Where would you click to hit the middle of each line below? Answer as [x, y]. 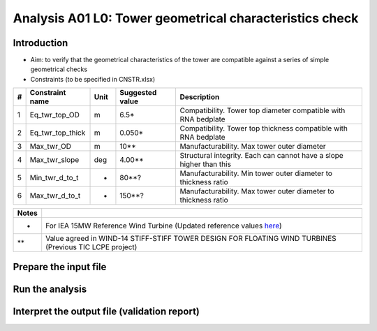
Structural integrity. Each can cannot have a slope [261, 156]
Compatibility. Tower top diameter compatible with [263, 110]
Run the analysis [50, 289]
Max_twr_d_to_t [55, 196]
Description [200, 97]
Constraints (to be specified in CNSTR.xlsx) [93, 79]
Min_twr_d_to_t [54, 178]
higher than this [206, 164]
